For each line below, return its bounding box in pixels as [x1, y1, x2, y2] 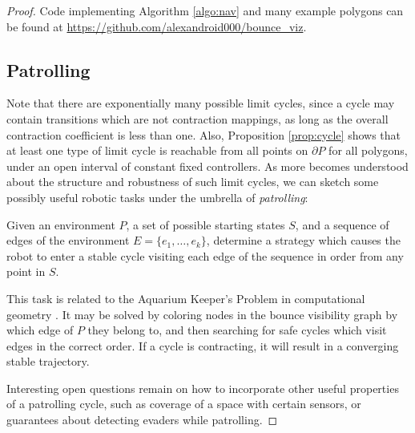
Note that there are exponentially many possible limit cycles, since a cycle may [6, 95, 395, 111]
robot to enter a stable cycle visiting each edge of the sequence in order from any [6, 247, 404, 264]
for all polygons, [328, 142, 408, 159]
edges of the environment [6, 232, 130, 249]
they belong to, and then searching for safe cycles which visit [87, 322, 387, 338]
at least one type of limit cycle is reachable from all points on [6, 142, 308, 159]
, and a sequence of [295, 216, 389, 233]
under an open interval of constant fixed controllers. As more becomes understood [6, 157, 409, 174]
